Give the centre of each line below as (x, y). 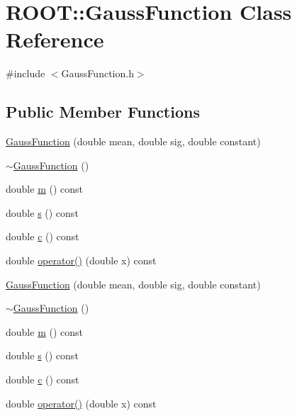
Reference (55, 39)
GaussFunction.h (97, 73)
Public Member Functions (103, 112)
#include (26, 73)
